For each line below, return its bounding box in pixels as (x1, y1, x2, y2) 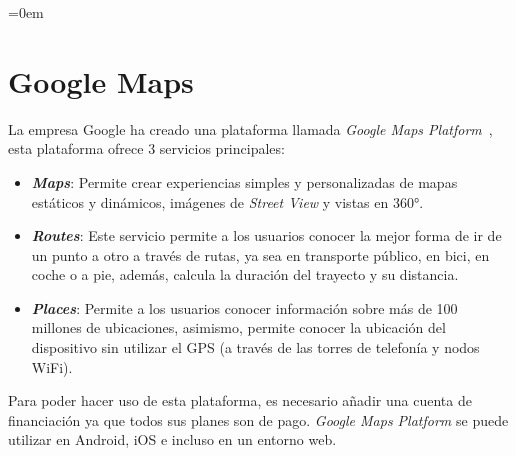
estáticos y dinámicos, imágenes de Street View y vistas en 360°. (31, 191, 424, 212)
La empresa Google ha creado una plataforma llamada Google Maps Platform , (8, 118, 493, 139)
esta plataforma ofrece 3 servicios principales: (8, 138, 285, 159)
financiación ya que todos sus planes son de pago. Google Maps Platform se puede (8, 409, 509, 430)
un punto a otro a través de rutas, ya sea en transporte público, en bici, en (31, 244, 490, 265)
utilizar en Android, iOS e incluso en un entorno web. (8, 429, 337, 450)
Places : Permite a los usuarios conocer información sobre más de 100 (31, 297, 458, 318)
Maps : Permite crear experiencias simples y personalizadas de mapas (31, 171, 458, 192)
